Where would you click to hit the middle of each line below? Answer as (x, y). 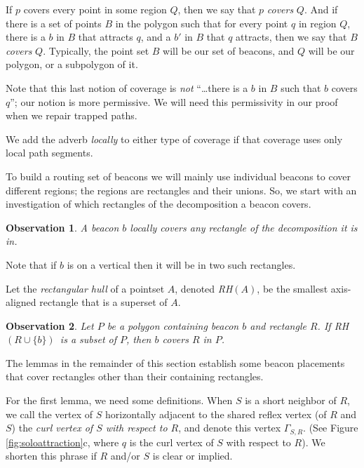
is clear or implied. (193, 456)
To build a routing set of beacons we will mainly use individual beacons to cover (178, 176)
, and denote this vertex (230, 428)
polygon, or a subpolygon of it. (72, 64)
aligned (21, 302)
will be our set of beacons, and (229, 50)
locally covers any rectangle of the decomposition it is (244, 227)
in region (317, 23)
